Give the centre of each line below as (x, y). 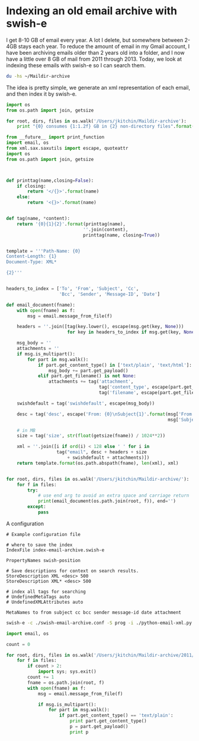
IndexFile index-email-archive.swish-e (55, 550)
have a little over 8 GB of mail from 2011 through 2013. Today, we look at (94, 59)
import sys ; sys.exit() (67, 672)
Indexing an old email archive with (92, 11)
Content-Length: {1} (32, 257)
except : (37, 507)
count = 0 (18, 644)
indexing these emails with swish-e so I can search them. (76, 65)
